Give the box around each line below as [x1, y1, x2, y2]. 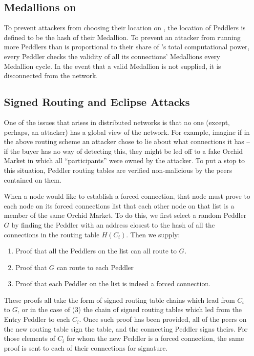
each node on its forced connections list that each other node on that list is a [4, 200, 234, 210]
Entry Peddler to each [4, 314, 70, 324]
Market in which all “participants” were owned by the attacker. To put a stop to [4, 155, 245, 166]
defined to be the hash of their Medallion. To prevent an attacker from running [4, 32, 241, 42]
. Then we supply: [126, 229, 180, 239]
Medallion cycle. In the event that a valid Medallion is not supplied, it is [4, 61, 221, 71]
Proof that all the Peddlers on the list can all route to [15, 246, 177, 256]
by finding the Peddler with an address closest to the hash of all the [11, 219, 215, 230]
